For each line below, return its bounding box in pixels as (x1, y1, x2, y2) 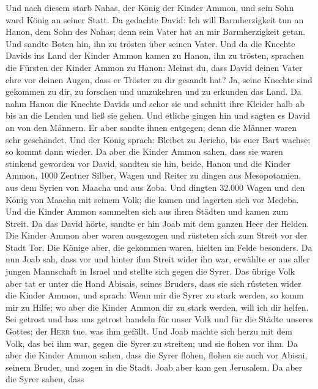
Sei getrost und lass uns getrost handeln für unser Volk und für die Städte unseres (6, 313, 313, 325)
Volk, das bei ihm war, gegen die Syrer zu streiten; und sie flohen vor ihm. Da (6, 336, 298, 349)
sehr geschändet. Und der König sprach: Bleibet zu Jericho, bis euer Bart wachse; (6, 133, 311, 146)
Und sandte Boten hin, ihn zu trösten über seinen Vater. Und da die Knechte (6, 37, 295, 50)
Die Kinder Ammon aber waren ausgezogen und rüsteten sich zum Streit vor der (6, 229, 308, 242)
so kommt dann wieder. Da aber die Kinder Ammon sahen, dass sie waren (6, 145, 283, 158)
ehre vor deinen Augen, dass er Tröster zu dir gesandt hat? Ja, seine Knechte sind (6, 73, 312, 86)
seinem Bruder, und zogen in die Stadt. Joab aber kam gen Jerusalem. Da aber (6, 360, 303, 373)
